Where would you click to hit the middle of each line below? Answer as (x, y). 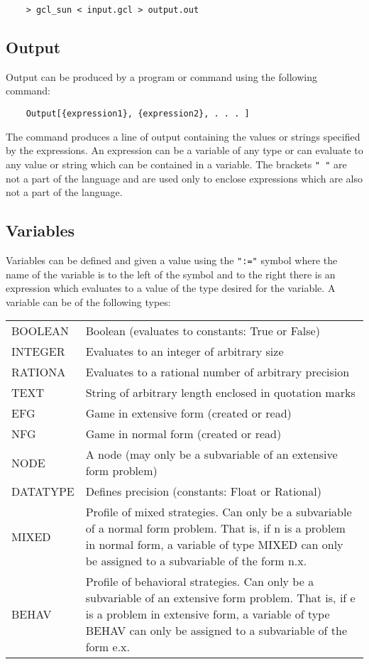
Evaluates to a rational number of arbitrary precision (217, 372)
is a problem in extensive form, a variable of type (208, 614)
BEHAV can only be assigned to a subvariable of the (216, 631)
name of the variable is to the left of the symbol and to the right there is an (171, 274)
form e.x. (108, 647)
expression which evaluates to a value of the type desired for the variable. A (171, 288)
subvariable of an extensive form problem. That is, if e (220, 598)
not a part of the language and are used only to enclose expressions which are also (184, 178)
